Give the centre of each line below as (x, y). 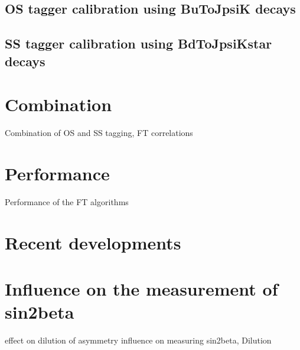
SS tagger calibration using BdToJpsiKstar (138, 43)
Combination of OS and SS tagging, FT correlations (99, 133)
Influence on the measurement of (141, 288)
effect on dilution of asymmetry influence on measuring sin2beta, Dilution (138, 340)
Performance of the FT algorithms (67, 201)
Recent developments (93, 242)
